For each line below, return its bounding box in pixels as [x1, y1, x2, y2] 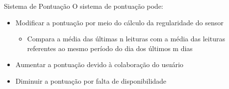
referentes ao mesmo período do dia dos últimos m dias [27, 43, 193, 53]
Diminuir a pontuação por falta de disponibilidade [15, 75, 167, 86]
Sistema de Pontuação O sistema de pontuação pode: [4, 1, 163, 11]
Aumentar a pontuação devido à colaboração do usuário [15, 59, 183, 70]
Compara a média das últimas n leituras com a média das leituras [27, 34, 225, 44]
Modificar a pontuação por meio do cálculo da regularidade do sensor [15, 17, 224, 27]
